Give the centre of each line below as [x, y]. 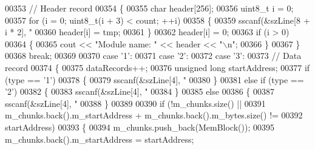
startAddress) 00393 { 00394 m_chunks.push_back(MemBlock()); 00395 [140, 127]
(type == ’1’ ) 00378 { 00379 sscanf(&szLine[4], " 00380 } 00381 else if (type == [154, 79]
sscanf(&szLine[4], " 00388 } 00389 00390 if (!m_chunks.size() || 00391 [135, 103]
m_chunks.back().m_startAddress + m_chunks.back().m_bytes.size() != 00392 [154, 115]
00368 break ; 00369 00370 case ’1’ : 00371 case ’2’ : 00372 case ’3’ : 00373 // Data [153, 56]
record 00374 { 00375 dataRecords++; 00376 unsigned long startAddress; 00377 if [157, 67]
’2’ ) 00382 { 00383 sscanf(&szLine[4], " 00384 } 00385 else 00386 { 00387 [140, 91]
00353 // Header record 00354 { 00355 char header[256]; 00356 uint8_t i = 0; [149, 8]
